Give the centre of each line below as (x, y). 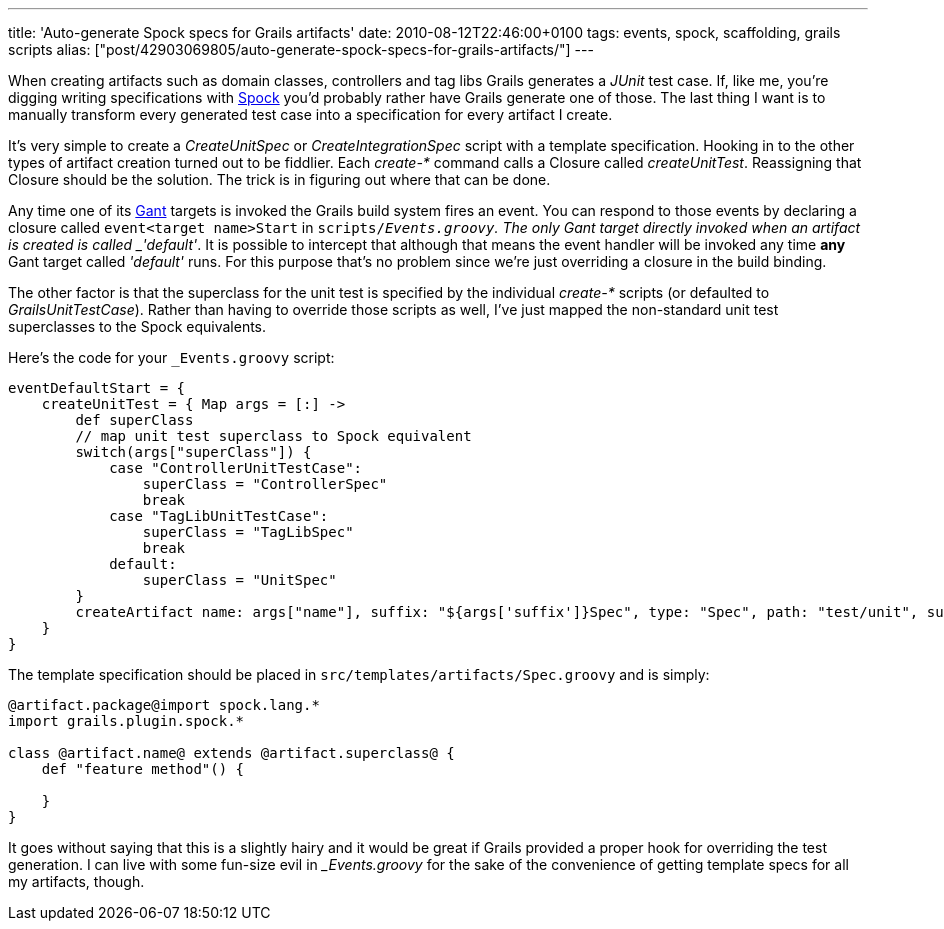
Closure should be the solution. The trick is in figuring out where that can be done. (279, 179)
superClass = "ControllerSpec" (265, 484)
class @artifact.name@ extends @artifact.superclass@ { (231, 753)
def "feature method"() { (143, 769)
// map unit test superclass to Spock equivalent (273, 436)
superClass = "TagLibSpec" (248, 532)
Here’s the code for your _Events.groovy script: (171, 357)
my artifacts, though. (76, 881)
